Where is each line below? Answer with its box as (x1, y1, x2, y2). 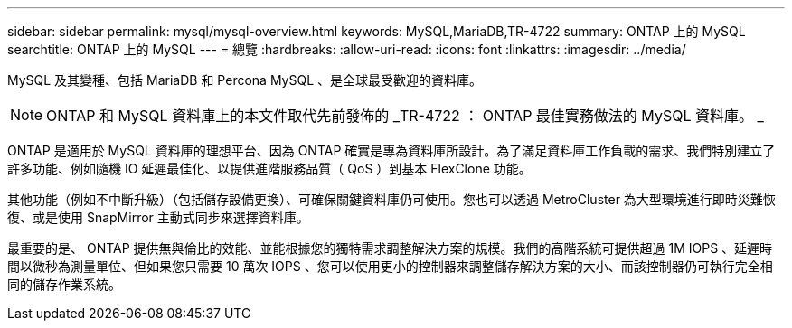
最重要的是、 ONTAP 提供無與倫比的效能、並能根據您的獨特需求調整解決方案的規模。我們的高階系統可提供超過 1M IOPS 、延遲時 (7, 240, 773, 256)
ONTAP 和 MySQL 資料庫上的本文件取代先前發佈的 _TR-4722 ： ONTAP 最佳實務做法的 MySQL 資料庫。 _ (46, 107, 764, 125)
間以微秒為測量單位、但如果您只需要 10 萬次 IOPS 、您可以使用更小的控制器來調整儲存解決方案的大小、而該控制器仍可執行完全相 (7, 258, 773, 274)
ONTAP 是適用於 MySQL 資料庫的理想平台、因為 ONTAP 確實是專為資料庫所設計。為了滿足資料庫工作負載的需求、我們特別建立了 (7, 143, 776, 158)
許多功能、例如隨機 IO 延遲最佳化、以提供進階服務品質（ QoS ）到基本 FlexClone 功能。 (7, 161, 532, 176)
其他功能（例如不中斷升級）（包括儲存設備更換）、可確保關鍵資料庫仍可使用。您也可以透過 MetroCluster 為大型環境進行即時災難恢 (7, 192, 776, 207)
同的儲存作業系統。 (7, 276, 121, 292)
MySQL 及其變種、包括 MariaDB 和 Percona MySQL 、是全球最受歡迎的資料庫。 (7, 72, 483, 88)
